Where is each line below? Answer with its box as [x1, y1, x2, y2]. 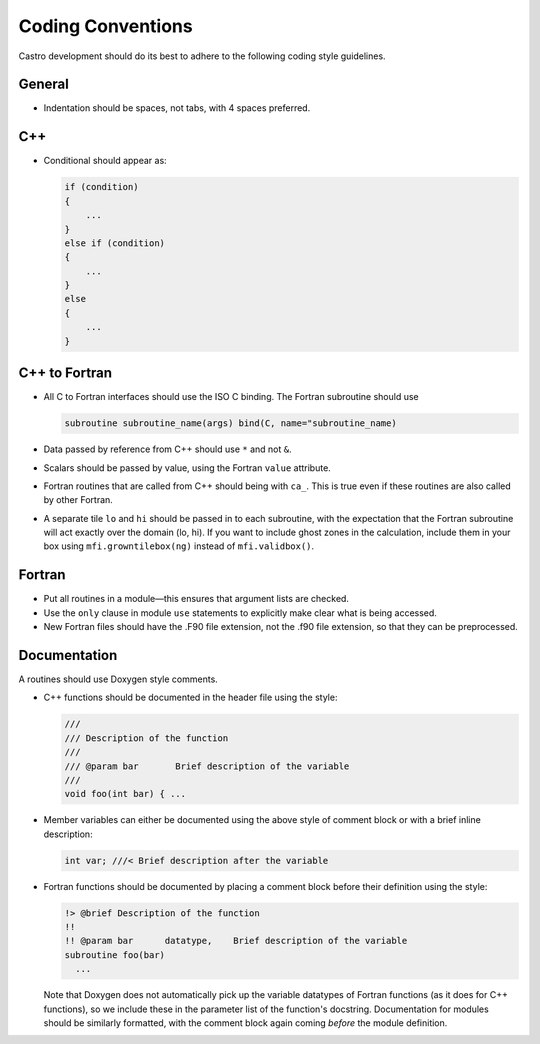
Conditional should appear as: [43, 155, 167, 167]
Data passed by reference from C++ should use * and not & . [43, 443, 292, 455]
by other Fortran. [43, 494, 114, 506]
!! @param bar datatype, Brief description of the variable [64, 935, 408, 947]
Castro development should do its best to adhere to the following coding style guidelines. [18, 50, 386, 62]
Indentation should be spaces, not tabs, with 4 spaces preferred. [43, 102, 311, 114]
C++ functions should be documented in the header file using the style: [43, 691, 338, 704]
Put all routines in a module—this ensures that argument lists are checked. [43, 593, 350, 605]
